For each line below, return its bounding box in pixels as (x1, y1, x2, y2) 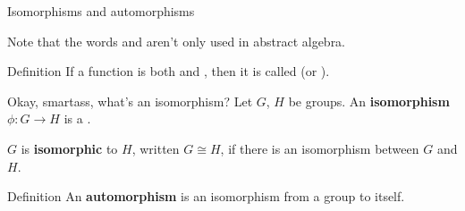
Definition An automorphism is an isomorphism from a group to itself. (7, 187, 405, 206)
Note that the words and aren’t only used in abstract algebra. (7, 31, 346, 50)
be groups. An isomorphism (288, 91, 450, 110)
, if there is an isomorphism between (220, 139, 419, 157)
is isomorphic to (21, 139, 118, 157)
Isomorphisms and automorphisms (7, 2, 195, 20)
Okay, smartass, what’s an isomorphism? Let (7, 91, 253, 110)
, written (131, 139, 180, 157)
